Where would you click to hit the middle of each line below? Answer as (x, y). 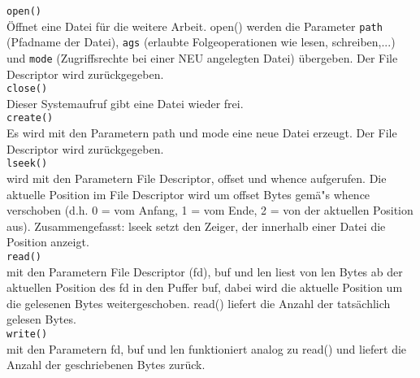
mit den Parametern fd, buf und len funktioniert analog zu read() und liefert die (207, 348)
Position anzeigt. (48, 242)
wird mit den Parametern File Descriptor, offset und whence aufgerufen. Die (197, 178)
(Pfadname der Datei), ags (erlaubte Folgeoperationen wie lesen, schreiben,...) (201, 42)
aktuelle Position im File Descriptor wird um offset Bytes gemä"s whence (188, 194)
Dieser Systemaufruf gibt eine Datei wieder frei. (125, 103)
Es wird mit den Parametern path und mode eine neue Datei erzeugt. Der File (202, 133)
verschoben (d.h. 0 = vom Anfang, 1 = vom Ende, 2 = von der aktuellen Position (210, 210)
